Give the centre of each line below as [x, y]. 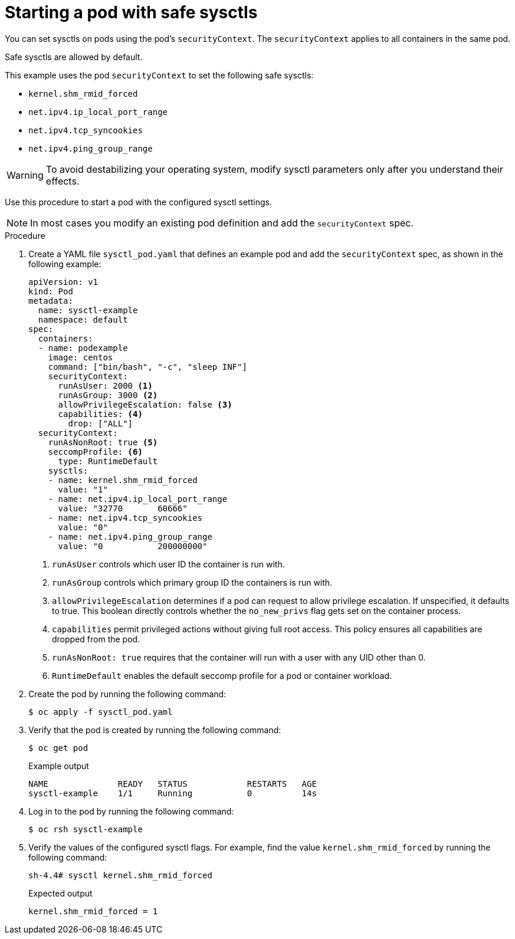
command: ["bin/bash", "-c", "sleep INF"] [147, 367]
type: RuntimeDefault [108, 461]
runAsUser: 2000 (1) [105, 385]
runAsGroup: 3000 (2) [108, 395]
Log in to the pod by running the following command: [131, 811]
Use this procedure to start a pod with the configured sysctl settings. [138, 202]
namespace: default [83, 319]
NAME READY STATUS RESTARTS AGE [173, 784]
